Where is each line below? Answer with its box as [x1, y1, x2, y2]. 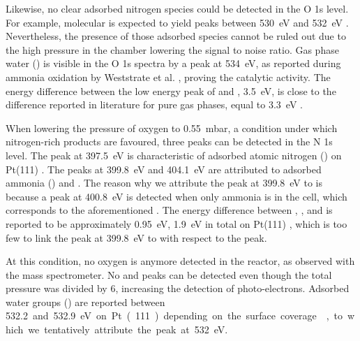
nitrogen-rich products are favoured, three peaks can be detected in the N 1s [6, 134, 333, 149]
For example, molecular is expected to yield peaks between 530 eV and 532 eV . [6, 15, 349, 29]
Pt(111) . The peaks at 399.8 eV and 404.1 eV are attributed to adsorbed [6, 161, 322, 176]
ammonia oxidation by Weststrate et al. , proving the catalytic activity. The [6, 69, 331, 84]
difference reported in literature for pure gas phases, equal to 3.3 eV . [6, 97, 303, 112]
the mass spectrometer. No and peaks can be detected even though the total [6, 267, 332, 282]
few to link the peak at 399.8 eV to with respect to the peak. [6, 230, 267, 245]
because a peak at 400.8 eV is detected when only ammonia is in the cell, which [6, 189, 347, 203]
